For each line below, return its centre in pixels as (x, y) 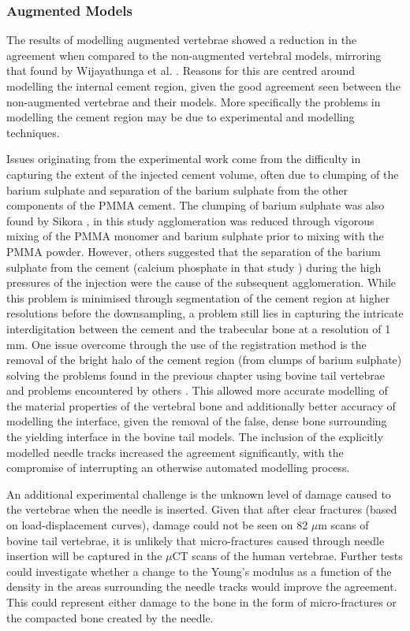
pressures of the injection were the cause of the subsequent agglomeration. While (201, 282)
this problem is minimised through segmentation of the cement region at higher (198, 297)
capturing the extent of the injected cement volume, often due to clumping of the (203, 174)
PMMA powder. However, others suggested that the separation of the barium (194, 251)
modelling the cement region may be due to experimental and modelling (181, 117)
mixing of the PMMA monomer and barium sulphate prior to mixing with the (195, 236)
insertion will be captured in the (84, 556)
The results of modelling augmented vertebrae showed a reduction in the (182, 40)
